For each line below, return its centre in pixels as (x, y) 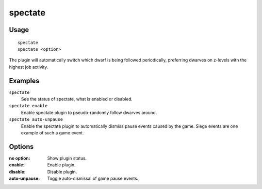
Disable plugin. (62, 172)
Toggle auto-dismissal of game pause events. (93, 178)
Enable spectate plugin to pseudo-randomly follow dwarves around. (89, 112)
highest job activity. (29, 67)
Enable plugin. (62, 165)
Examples (24, 80)
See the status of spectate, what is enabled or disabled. (77, 99)
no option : (19, 158)
